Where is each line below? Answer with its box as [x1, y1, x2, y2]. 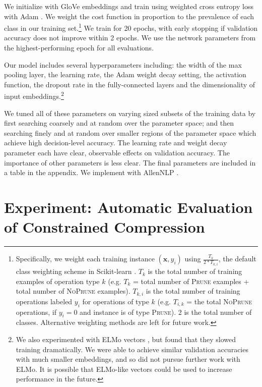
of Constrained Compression [4, 216, 205, 237]
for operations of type [82, 296, 149, 306]
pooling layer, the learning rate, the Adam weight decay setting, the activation [4, 69, 246, 80]
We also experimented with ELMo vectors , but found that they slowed [16, 334, 236, 344]
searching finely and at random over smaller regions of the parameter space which [4, 127, 256, 138]
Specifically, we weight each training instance [16, 253, 155, 264]
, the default [218, 253, 256, 264]
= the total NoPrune [186, 296, 252, 306]
